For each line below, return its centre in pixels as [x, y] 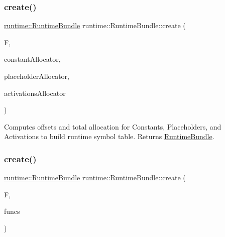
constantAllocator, [32, 59]
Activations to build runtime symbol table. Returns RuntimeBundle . [109, 136]
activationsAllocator [35, 93]
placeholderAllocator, [37, 76]
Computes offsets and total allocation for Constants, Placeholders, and [113, 126]
